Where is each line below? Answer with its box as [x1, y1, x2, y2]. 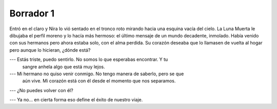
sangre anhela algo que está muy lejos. [22, 63, 105, 70]
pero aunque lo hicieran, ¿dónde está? [9, 47, 91, 53]
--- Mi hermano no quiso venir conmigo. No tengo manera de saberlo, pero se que [9, 71, 184, 77]
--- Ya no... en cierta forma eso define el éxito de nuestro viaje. [9, 97, 143, 103]
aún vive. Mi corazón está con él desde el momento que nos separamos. [22, 78, 176, 84]
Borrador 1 [9, 8, 55, 19]
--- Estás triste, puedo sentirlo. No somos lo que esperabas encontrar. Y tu [9, 56, 168, 62]
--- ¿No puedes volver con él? [9, 87, 74, 93]
